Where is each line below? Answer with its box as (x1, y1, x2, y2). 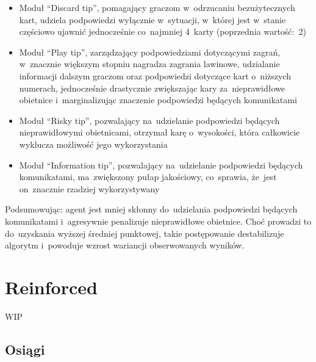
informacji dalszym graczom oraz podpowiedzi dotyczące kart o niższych (19, 69, 291, 82)
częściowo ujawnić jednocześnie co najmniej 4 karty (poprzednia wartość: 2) (19, 25, 306, 38)
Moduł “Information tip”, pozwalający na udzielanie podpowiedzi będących (19, 158, 303, 171)
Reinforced (5, 274, 98, 299)
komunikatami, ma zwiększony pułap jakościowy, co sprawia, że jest (19, 170, 277, 183)
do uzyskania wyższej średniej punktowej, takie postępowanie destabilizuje (5, 226, 284, 239)
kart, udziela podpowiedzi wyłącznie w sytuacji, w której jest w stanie (19, 13, 286, 26)
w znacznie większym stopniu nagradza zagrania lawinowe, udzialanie (19, 57, 280, 70)
